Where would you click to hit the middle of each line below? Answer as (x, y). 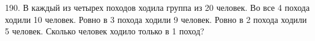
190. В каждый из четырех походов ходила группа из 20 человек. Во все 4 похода (157, 7)
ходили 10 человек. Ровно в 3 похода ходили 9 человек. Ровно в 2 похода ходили (156, 19)
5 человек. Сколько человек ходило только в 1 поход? (105, 31)
